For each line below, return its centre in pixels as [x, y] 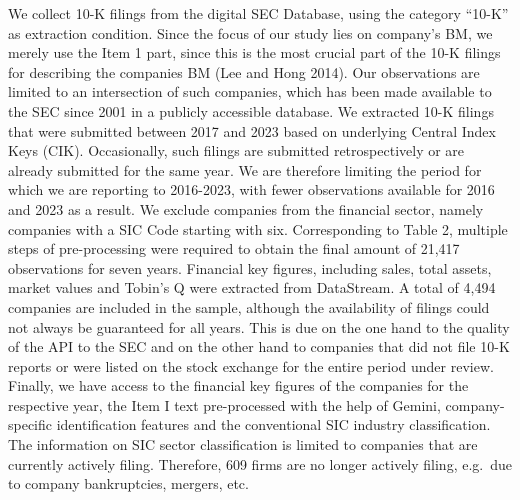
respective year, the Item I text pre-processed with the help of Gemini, [224, 404]
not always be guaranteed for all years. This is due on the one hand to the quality [259, 326]
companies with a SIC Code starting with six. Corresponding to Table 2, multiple [258, 228]
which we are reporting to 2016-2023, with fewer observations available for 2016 [251, 189]
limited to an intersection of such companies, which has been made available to [250, 91]
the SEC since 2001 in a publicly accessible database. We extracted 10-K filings [251, 110]
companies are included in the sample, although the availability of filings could [249, 306]
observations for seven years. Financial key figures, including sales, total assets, [250, 267]
